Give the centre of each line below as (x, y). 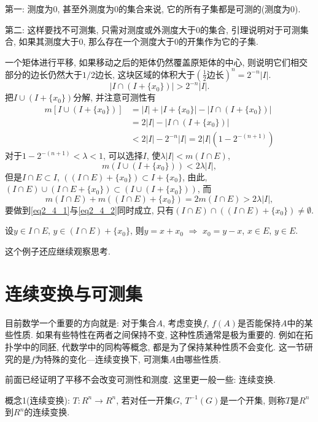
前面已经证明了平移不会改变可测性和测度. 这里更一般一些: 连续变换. (140, 379)
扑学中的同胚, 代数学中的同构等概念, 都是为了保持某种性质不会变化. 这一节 (155, 346)
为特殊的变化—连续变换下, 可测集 (102, 359)
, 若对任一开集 (145, 400)
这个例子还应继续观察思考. (58, 251)
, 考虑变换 (183, 322)
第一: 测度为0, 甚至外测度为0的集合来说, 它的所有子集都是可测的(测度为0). (153, 9)
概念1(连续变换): (37, 400)
